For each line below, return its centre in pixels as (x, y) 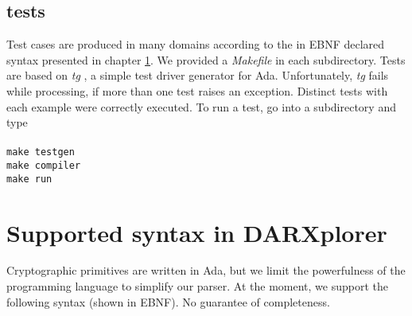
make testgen (41, 152)
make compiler (44, 166)
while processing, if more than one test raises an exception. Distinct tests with (197, 90)
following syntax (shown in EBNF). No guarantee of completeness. (168, 301)
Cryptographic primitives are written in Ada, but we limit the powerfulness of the (206, 270)
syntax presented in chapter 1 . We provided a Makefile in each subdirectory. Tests (206, 59)
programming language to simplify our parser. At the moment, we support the (197, 286)
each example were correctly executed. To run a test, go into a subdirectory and (201, 106)
